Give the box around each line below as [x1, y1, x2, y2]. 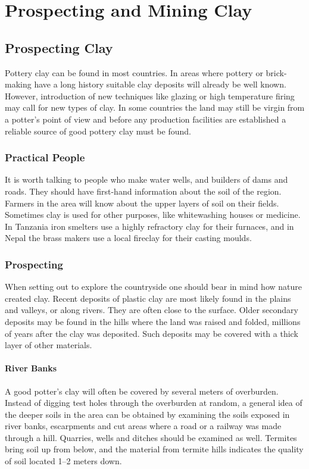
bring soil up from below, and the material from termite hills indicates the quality [5, 443, 304, 455]
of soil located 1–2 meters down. [5, 455, 122, 467]
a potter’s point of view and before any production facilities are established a [5, 112, 286, 125]
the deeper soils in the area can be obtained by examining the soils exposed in [5, 408, 290, 420]
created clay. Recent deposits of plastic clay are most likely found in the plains [5, 292, 291, 304]
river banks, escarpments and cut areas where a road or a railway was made [5, 420, 282, 432]
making [5, 78, 32, 90]
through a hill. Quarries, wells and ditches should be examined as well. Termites [5, 431, 297, 443]
